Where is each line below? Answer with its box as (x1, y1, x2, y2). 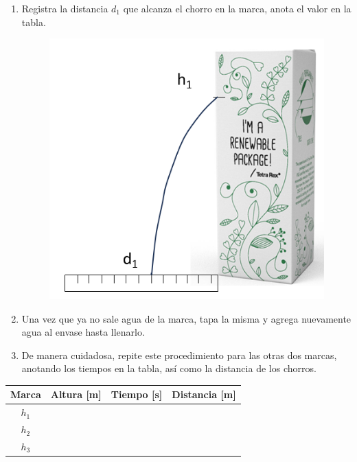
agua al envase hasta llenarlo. (21, 325, 145, 339)
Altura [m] (50, 387, 102, 402)
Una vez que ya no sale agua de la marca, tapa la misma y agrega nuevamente (21, 311, 352, 325)
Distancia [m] (172, 387, 236, 402)
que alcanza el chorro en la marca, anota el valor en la (123, 1, 352, 15)
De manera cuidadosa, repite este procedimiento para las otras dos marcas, (21, 347, 337, 362)
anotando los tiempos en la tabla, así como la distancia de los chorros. (21, 361, 316, 376)
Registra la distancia (21, 1, 108, 15)
